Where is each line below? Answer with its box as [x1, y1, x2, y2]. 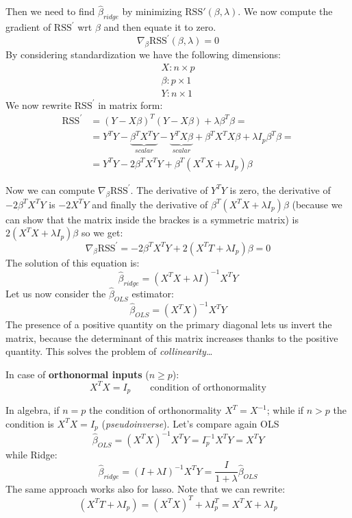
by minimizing [122, 4, 182, 18]
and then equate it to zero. [103, 20, 216, 34]
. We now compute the [238, 4, 333, 18]
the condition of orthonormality [89, 403, 222, 417]
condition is [5, 416, 54, 430]
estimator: [131, 286, 174, 300]
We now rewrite [5, 97, 72, 112]
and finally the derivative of [92, 197, 208, 211]
